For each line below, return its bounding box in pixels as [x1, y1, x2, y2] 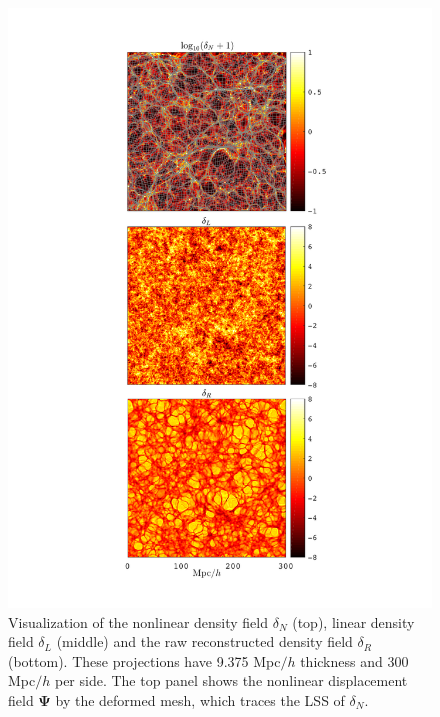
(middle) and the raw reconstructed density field [56, 631, 353, 652]
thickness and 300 [300, 650, 409, 671]
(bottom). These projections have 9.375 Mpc [8, 650, 281, 671]
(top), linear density [292, 611, 415, 632]
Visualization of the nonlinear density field [8, 611, 269, 632]
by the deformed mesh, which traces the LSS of [55, 689, 345, 710]
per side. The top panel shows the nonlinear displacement [54, 670, 408, 691]
